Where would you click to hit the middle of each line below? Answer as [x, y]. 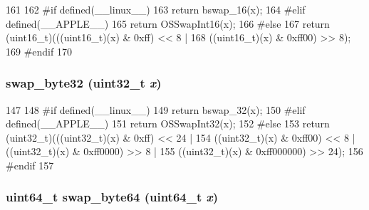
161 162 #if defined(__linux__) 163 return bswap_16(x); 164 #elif [156, 9]
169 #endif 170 [39, 51]
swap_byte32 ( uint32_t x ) [84, 83]
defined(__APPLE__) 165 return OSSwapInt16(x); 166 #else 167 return [168, 23]
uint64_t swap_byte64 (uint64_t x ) [112, 197]
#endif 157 [30, 165]
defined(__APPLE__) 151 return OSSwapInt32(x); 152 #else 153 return [168, 124]
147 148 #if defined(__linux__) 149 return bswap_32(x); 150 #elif [156, 109]
